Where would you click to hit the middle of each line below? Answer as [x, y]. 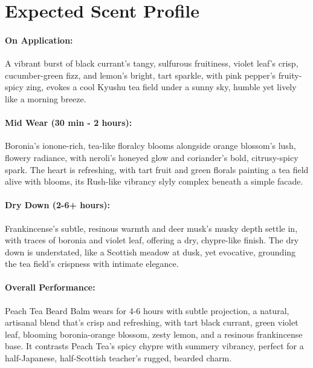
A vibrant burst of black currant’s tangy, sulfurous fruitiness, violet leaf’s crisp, [152, 63]
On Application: [39, 40]
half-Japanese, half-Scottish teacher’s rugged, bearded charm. [118, 358]
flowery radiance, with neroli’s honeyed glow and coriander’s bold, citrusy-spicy [152, 157]
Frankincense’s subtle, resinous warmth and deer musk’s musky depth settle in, [151, 228]
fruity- [290, 75]
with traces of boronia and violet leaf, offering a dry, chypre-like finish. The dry [152, 240]
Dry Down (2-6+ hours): [57, 205]
